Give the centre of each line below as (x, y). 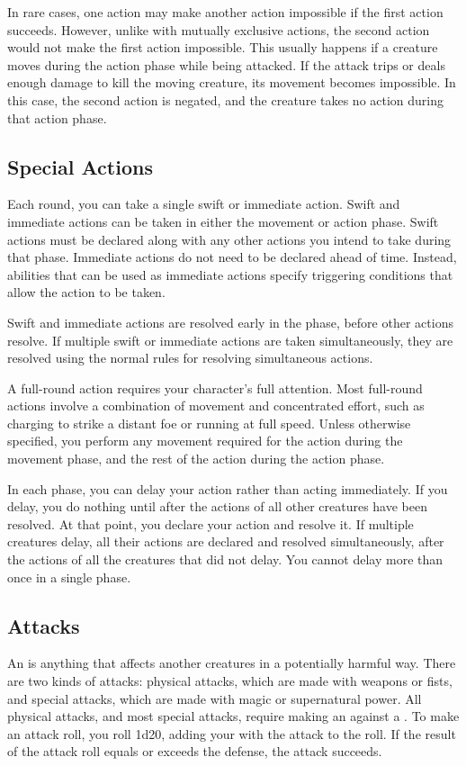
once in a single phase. (69, 577)
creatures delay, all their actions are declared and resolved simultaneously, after (226, 541)
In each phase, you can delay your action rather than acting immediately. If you (228, 488)
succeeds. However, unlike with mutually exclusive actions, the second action (219, 29)
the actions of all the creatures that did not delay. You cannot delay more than (225, 559)
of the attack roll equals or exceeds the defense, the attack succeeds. (195, 751)
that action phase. (57, 117)
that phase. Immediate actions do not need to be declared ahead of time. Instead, (232, 257)
